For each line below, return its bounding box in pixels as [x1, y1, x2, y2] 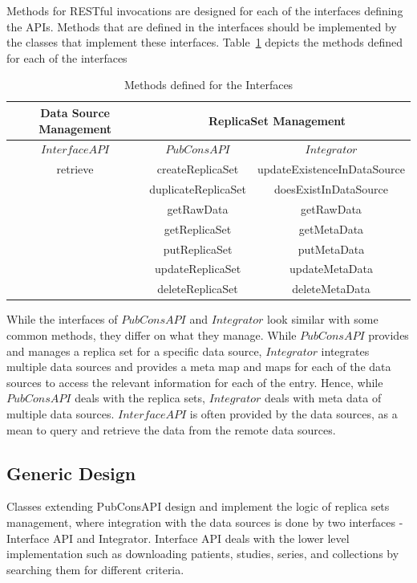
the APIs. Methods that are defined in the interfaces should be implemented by [6, 18, 397, 35]
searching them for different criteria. [6, 561, 184, 577]
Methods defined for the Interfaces [123, 76, 294, 93]
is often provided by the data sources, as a [189, 405, 398, 422]
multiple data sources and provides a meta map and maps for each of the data [6, 358, 391, 375]
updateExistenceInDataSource [257, 161, 405, 177]
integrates [321, 342, 370, 359]
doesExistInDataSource [273, 181, 389, 198]
